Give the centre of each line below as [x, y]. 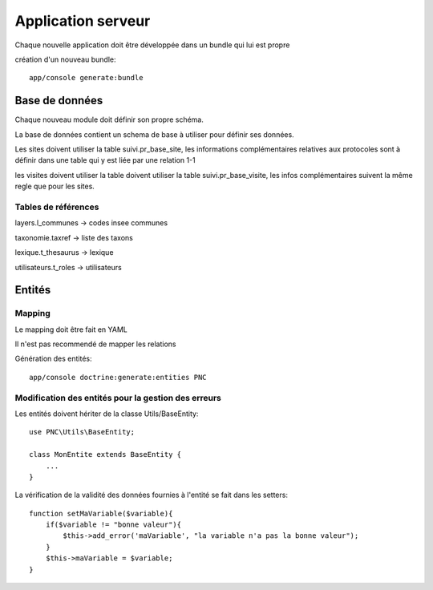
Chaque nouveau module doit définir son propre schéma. [109, 119]
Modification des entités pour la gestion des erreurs [118, 398]
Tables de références [57, 207]
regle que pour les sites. [55, 186]
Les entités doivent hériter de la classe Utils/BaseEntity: [107, 414]
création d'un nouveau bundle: [65, 59]
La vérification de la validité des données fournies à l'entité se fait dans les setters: [152, 495]
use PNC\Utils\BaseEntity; [82, 432]
